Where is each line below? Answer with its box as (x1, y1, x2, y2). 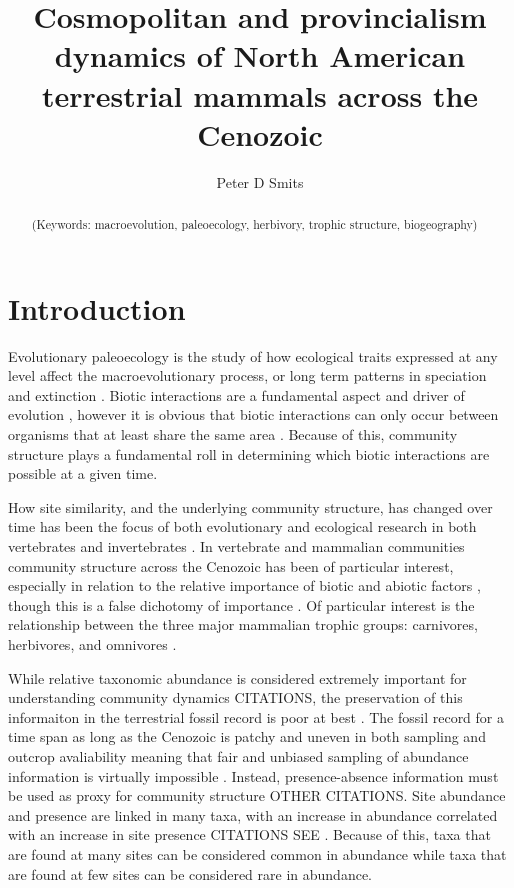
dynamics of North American (54, 35, 466, 76)
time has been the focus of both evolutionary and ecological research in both (8, 516, 477, 537)
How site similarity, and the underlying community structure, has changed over (8, 496, 493, 517)
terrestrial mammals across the (41, 74, 479, 115)
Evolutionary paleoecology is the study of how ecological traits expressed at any (8, 345, 498, 366)
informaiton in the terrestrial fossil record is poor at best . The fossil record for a (8, 706, 504, 727)
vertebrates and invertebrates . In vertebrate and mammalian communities (8, 536, 465, 557)
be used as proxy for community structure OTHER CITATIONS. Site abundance (8, 785, 506, 806)
